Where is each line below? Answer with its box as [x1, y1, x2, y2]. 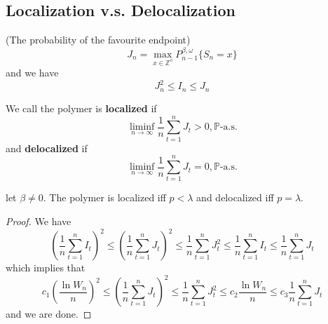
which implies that [6, 260, 86, 275]
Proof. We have [6, 213, 71, 228]
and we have [6, 65, 59, 80]
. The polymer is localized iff [43, 190, 166, 205]
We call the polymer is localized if [6, 100, 157, 115]
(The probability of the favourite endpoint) [6, 32, 191, 47]
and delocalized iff [196, 190, 274, 205]
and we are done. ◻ [6, 306, 92, 321]
